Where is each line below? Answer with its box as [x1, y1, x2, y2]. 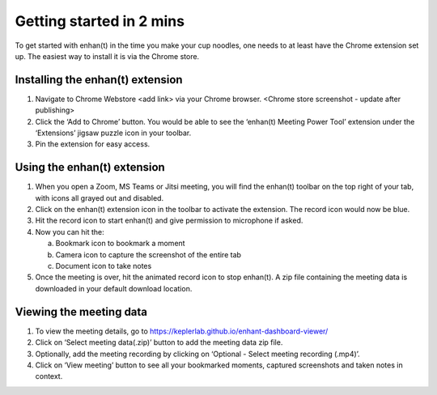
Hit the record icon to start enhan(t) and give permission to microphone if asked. [35, 215, 303, 226]
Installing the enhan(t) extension [15, 73, 183, 87]
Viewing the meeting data [15, 304, 148, 319]
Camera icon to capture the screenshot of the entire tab [55, 249, 242, 259]
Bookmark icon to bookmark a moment [55, 239, 185, 248]
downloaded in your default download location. [35, 283, 193, 293]
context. [35, 372, 63, 381]
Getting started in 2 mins [15, 12, 185, 30]
